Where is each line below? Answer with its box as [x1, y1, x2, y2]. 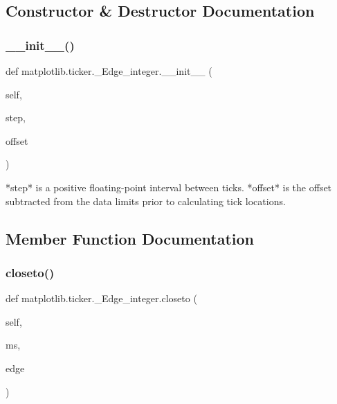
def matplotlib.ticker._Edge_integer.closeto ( [6, 291, 197, 306]
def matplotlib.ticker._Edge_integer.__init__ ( [6, 64, 212, 78]
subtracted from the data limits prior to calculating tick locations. [6, 193, 286, 208]
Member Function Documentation [6, 227, 255, 249]
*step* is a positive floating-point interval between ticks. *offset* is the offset [6, 179, 332, 194]
